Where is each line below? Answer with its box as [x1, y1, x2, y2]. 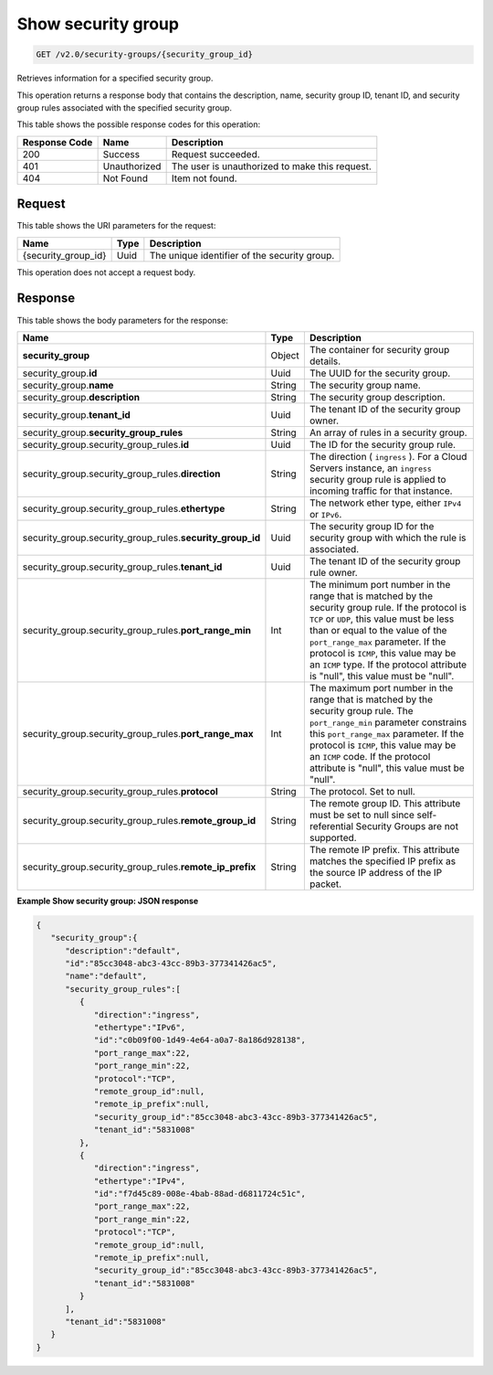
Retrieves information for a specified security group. [16, 73, 214, 84]
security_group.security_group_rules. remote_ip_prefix [22, 860, 257, 873]
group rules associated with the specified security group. [16, 101, 233, 113]
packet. [309, 878, 342, 890]
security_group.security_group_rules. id [22, 438, 190, 451]
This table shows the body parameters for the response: [16, 314, 228, 325]
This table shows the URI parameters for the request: [16, 220, 216, 231]
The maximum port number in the [309, 681, 454, 694]
